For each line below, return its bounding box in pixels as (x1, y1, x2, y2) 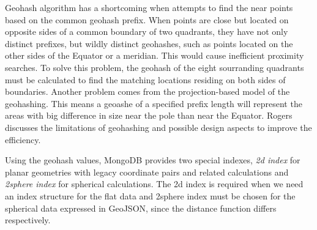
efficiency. (5, 133, 41, 146)
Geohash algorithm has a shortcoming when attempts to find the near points (5, 1, 293, 13)
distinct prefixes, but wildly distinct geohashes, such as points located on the (5, 37, 293, 50)
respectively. (5, 213, 51, 226)
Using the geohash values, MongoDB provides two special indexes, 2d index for (5, 154, 300, 166)
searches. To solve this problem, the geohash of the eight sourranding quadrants (5, 61, 304, 73)
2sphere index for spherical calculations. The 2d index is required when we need (5, 177, 304, 190)
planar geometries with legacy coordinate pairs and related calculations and (5, 165, 289, 178)
